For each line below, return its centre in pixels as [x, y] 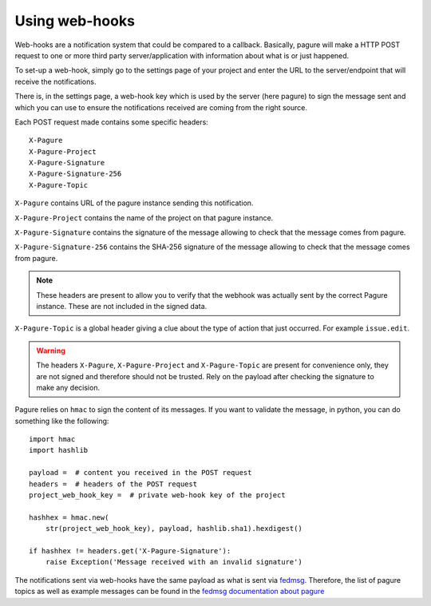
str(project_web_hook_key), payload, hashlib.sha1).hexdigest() [174, 529]
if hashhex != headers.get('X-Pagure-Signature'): [130, 551]
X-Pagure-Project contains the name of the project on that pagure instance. [144, 218]
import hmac [52, 440]
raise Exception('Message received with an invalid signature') [174, 562]
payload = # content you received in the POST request [140, 473]
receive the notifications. [55, 81]
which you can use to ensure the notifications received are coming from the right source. [161, 107]
